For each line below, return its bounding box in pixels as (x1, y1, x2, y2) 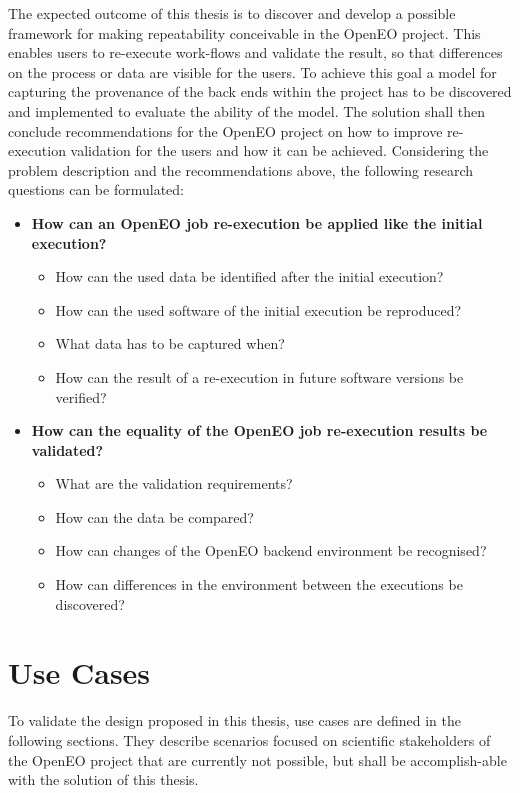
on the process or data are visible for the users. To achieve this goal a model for (8, 61, 497, 82)
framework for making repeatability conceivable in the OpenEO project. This (8, 22, 481, 43)
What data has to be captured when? (55, 333, 285, 354)
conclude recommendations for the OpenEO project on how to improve (8, 120, 443, 141)
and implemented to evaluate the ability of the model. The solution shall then (8, 100, 485, 121)
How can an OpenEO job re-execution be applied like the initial (31, 212, 483, 233)
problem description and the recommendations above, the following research (8, 159, 474, 180)
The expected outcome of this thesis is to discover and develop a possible (8, 3, 456, 23)
